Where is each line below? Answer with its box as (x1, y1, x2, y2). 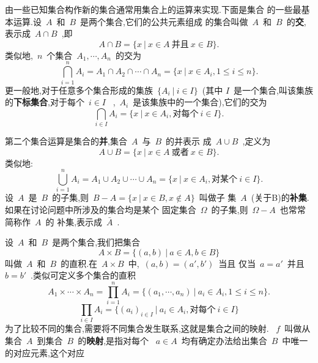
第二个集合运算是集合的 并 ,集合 (5, 135, 127, 148)
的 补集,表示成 (45, 215, 103, 228)
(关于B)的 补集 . (251, 191, 309, 204)
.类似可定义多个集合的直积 (31, 269, 136, 282)
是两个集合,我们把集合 (52, 236, 141, 249)
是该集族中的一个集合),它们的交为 (133, 95, 267, 108)
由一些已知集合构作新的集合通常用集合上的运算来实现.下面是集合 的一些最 (5, 3, 301, 15)
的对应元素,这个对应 (5, 346, 84, 359)
